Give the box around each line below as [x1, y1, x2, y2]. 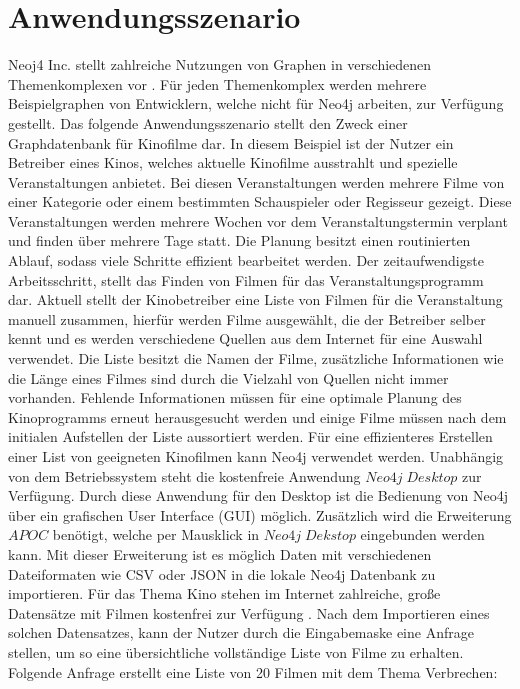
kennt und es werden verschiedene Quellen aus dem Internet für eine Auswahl [8, 328, 483, 349]
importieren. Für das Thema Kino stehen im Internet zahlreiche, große [8, 583, 441, 604]
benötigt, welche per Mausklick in [52, 524, 260, 545]
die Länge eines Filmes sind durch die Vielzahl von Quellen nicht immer [8, 367, 449, 388]
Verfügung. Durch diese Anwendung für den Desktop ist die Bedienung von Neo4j [8, 485, 508, 506]
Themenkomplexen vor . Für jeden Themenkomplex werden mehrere [8, 73, 427, 94]
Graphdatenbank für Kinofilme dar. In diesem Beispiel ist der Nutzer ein [8, 132, 454, 153]
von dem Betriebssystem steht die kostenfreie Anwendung [8, 465, 361, 486]
